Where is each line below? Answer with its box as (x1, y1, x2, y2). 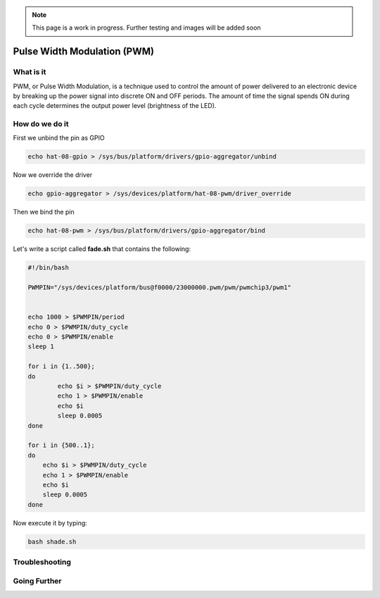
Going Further (13, 575, 62, 585)
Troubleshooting (13, 557, 72, 567)
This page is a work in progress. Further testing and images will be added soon (32, 23, 261, 32)
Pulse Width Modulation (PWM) (13, 46, 155, 58)
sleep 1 (27, 343, 54, 350)
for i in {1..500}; (27, 362, 95, 370)
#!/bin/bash (27, 264, 70, 271)
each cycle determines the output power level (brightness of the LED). (13, 102, 217, 110)
